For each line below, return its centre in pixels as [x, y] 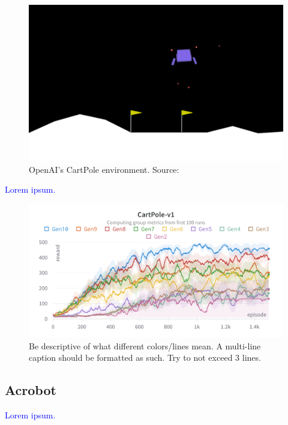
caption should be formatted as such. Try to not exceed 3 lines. [145, 357]
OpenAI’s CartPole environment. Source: [104, 169]
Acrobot [31, 390]
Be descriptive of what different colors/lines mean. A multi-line [145, 345]
